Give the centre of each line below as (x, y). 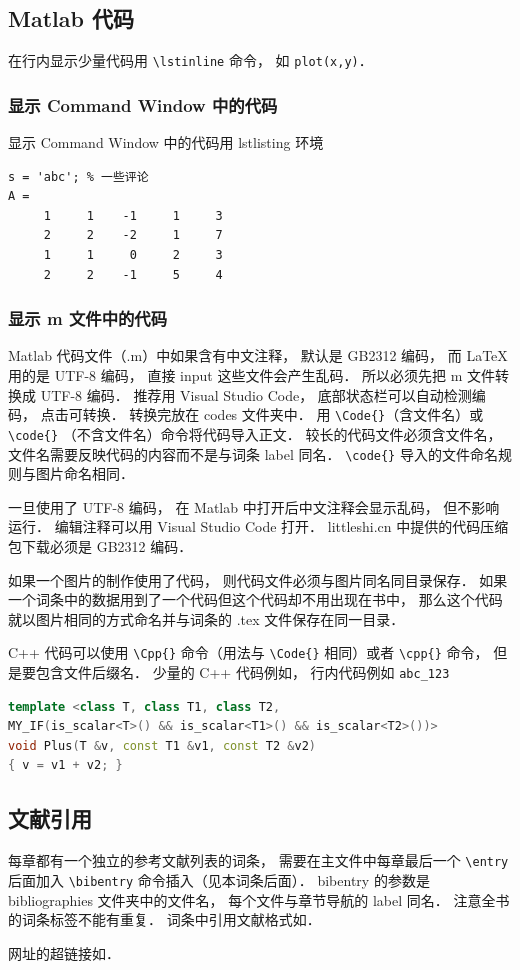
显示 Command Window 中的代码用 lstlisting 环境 (166, 142)
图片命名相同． (84, 473)
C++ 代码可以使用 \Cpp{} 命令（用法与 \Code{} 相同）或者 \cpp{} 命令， (248, 652)
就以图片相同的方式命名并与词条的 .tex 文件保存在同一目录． (206, 618)
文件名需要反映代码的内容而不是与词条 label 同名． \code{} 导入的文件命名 (253, 453)
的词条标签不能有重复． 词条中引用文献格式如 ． (164, 919)
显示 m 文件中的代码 (88, 318)
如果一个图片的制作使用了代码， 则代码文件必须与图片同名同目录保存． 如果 (258, 579)
